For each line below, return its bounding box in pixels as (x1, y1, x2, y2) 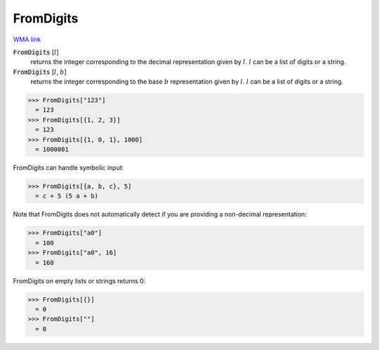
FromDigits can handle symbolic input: (13, 164, 124, 172)
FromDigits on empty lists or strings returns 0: (13, 276, 146, 285)
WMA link (13, 35, 41, 44)
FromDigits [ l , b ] (13, 67, 67, 76)
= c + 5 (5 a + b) (35, 192, 98, 200)
